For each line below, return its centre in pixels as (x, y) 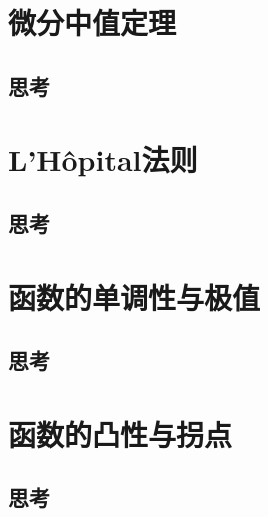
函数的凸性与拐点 (120, 433)
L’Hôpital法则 (103, 159)
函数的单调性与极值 (134, 296)
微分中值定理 (92, 22)
